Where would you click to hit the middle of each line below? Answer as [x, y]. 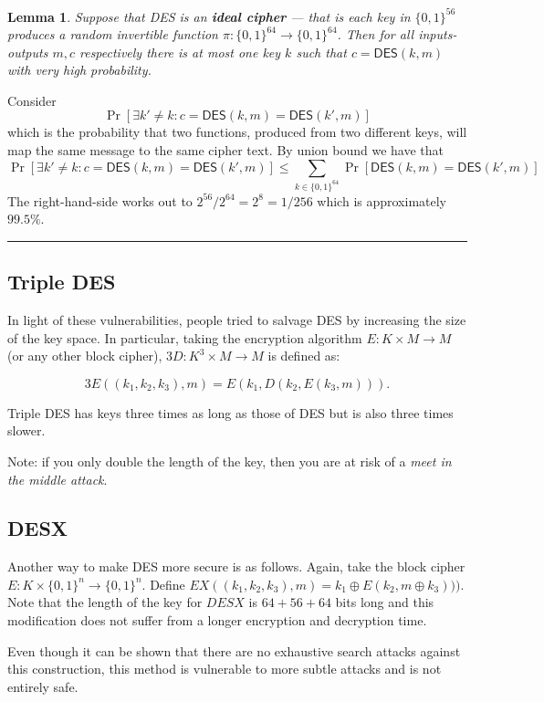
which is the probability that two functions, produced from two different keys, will [237, 132]
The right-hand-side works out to [100, 200]
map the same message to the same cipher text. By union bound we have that [226, 150]
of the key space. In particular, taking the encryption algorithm [185, 337]
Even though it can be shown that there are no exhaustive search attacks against [234, 650]
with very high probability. [79, 70]
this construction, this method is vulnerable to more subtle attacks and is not [225, 669]
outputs [28, 52]
